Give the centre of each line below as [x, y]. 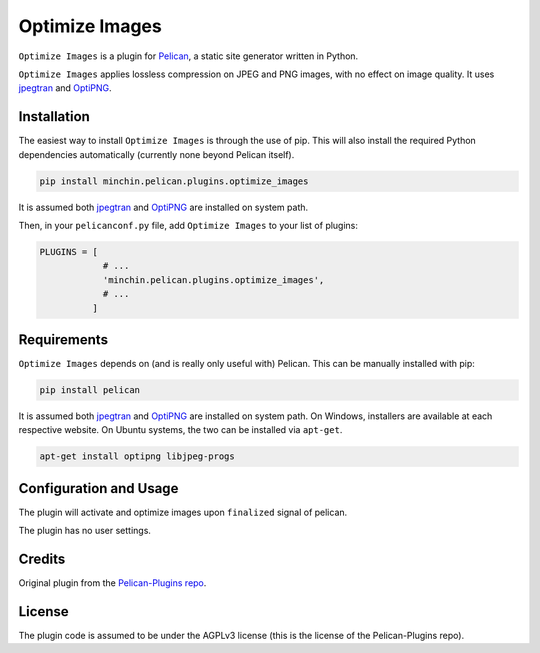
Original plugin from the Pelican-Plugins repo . [112, 583]
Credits [42, 559]
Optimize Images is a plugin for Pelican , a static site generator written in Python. [188, 56]
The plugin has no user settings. [85, 531]
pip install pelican [89, 390]
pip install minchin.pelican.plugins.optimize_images [174, 181]
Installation [54, 116]
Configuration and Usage [98, 488]
